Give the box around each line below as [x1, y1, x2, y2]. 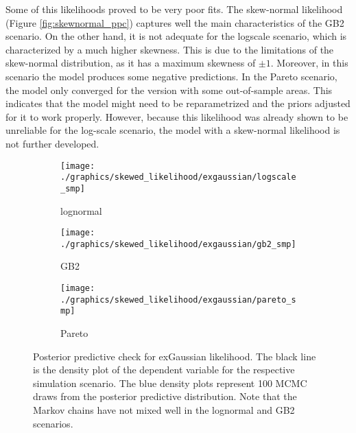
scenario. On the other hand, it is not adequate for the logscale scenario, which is [5, 29, 347, 43]
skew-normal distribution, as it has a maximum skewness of [5, 56, 256, 70]
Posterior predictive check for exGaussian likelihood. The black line [33, 349, 316, 363]
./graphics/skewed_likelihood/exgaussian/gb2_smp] [60, 239, 296, 249]
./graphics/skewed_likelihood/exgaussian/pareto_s [60, 294, 296, 305]
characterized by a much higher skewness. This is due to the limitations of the [5, 42, 334, 56]
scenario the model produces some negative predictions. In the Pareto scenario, [5, 69, 337, 83]
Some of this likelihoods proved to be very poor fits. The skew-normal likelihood [5, 2, 343, 16]
